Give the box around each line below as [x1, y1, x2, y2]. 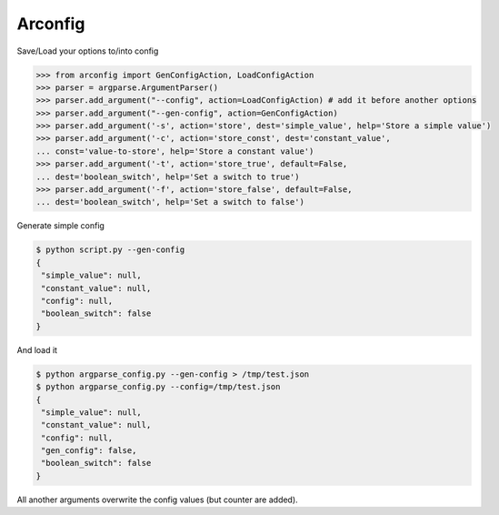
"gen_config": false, [41, 446, 137, 456]
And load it [16, 344, 58, 355]
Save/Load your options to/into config [16, 45, 159, 56]
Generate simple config [16, 220, 105, 231]
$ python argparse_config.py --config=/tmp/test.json [35, 382, 281, 392]
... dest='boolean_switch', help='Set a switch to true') [35, 171, 300, 182]
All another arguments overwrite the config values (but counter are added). [16, 494, 299, 505]
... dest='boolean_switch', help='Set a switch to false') [35, 197, 304, 207]
